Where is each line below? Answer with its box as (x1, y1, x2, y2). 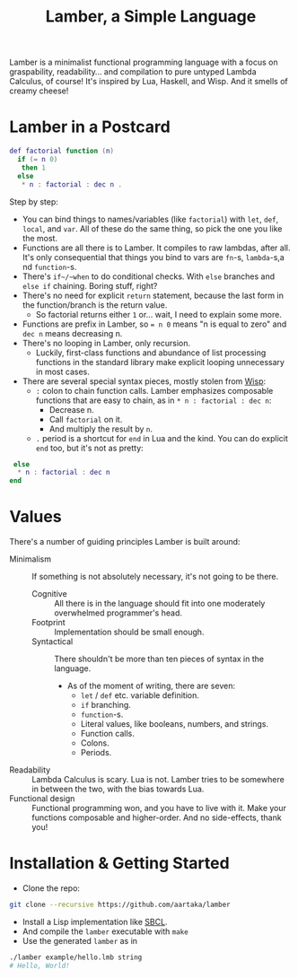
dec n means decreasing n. (22, 327, 123, 338)
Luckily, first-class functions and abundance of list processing (35, 347, 267, 358)
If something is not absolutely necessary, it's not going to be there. (31, 572, 279, 582)
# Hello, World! (9, 961, 70, 970)
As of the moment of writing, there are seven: (66, 680, 236, 692)
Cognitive (31, 589, 67, 599)
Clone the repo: (22, 883, 81, 894)
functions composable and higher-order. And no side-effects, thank (31, 812, 282, 823)
